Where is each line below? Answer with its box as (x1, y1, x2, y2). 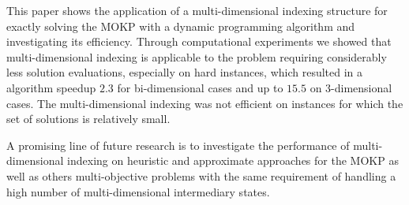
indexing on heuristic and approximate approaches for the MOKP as (67, 152, 399, 169)
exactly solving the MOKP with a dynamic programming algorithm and (6, 17, 355, 34)
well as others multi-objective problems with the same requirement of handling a (6, 167, 396, 184)
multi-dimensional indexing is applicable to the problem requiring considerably (6, 48, 387, 65)
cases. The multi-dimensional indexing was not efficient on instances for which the (6, 95, 403, 111)
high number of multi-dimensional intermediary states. (6, 183, 270, 199)
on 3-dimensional (310, 79, 392, 95)
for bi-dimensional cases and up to (117, 79, 283, 95)
